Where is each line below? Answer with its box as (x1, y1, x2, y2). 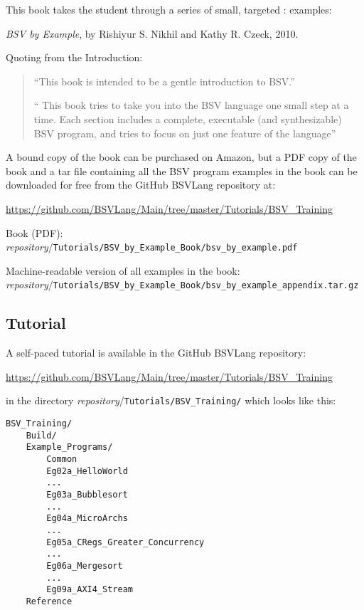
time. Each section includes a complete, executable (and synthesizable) (33, 111, 342, 126)
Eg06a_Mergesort (46, 560, 123, 571)
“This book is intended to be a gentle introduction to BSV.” (33, 73, 295, 88)
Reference (26, 596, 73, 606)
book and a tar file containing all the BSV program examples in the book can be (6, 163, 358, 178)
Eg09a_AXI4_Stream (46, 584, 133, 595)
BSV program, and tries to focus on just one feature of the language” (33, 125, 336, 140)
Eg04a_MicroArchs (46, 513, 128, 524)
